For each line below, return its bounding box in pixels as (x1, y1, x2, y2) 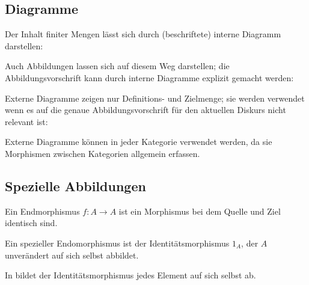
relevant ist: (5, 115, 48, 127)
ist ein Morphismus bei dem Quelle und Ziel (118, 204, 281, 217)
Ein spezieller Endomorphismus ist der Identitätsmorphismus (5, 236, 230, 249)
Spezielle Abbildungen (5, 176, 146, 195)
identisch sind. (5, 216, 58, 229)
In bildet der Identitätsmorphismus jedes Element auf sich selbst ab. (5, 269, 256, 281)
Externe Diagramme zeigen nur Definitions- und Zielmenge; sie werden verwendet (5, 91, 305, 104)
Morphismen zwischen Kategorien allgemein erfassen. (5, 147, 200, 159)
